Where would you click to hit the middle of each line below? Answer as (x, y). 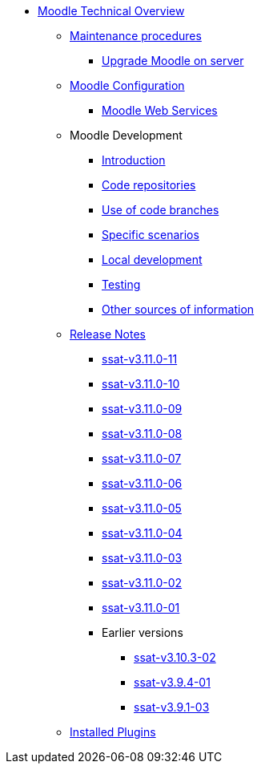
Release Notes (108, 334)
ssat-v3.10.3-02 (175, 657)
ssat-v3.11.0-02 (142, 583)
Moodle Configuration (127, 85)
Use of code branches (161, 210)
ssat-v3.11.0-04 (142, 533)
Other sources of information (178, 309)
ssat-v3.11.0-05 (142, 508)
